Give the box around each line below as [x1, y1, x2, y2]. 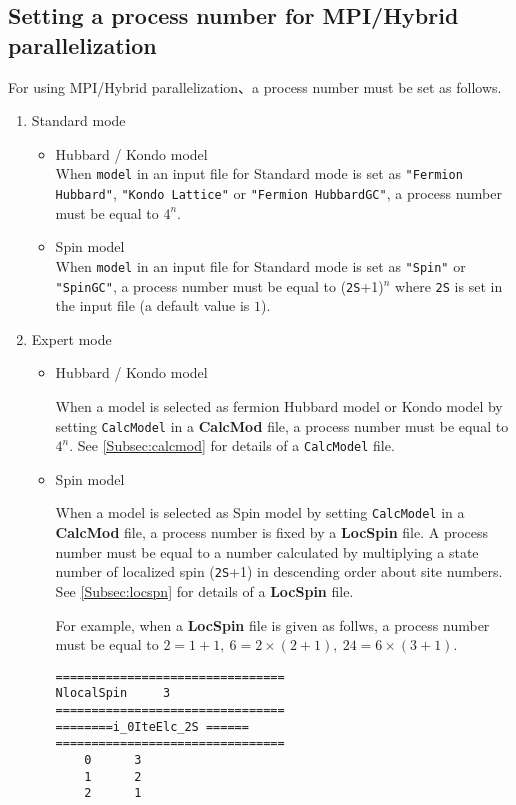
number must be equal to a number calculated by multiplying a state [55, 541, 479, 562]
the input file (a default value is [55, 295, 250, 316]
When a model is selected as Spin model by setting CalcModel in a [55, 502, 465, 523]
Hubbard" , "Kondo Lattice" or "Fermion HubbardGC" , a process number [55, 183, 503, 204]
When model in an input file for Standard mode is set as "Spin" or [55, 255, 466, 276]
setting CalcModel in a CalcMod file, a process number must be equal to [55, 415, 509, 436]
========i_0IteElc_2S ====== [55, 719, 249, 734]
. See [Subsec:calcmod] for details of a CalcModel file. [69, 435, 395, 456]
